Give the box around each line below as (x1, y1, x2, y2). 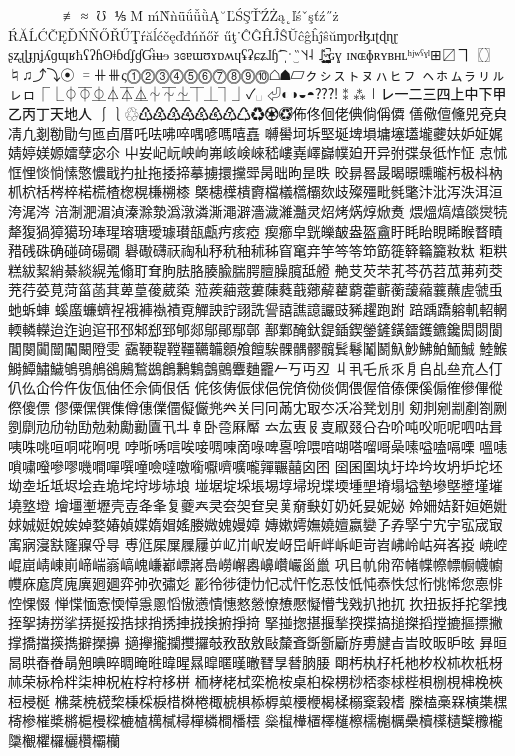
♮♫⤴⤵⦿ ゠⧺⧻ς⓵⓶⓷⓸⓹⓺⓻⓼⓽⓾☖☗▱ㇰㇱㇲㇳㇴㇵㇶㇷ (8, 63, 417, 84)
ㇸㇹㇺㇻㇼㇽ (421, 63, 506, 84)
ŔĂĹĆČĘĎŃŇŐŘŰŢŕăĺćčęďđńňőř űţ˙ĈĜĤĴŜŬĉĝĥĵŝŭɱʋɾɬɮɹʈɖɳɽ (8, 24, 398, 45)
